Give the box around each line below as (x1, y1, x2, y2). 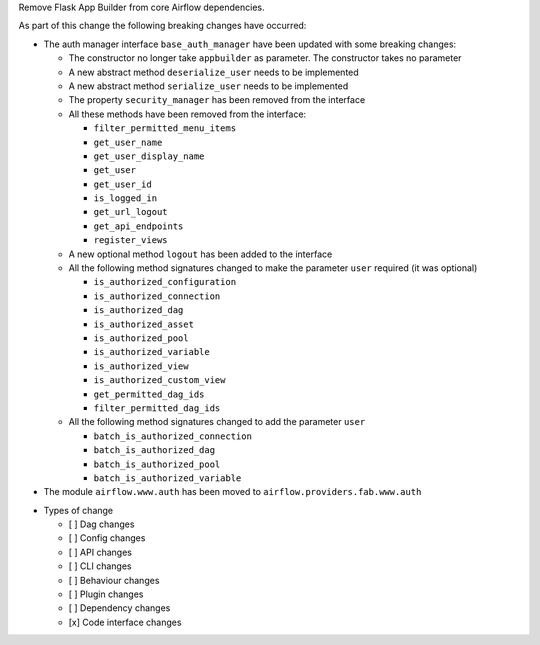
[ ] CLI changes (68, 560, 132, 572)
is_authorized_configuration (93, 276, 237, 288)
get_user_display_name (93, 150, 205, 162)
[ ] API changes (68, 546, 132, 558)
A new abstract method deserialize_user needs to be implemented (68, 66, 359, 78)
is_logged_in (93, 193, 158, 204)
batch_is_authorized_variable (93, 472, 242, 484)
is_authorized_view (93, 360, 189, 372)
